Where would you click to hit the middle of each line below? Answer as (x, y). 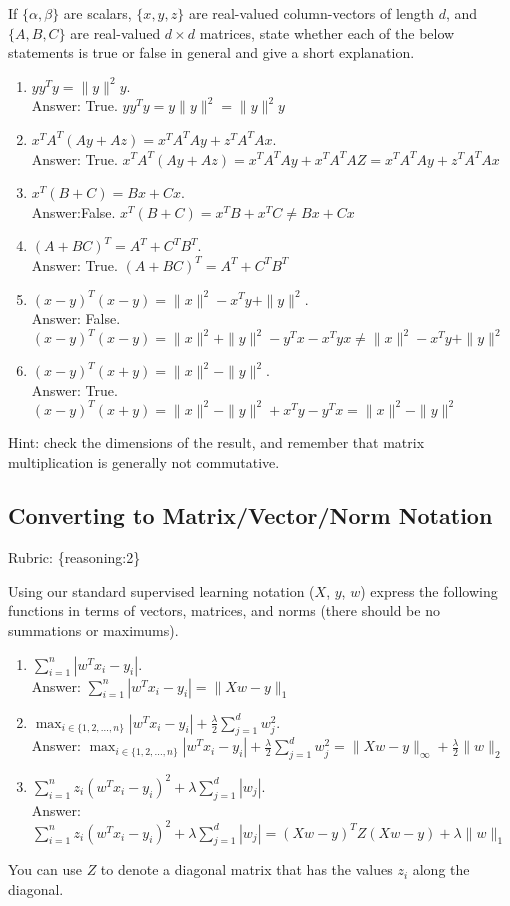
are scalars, (97, 13)
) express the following (429, 590)
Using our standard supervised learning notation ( (161, 590)
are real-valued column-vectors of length (311, 13)
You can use (45, 869)
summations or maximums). (93, 630)
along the (441, 869)
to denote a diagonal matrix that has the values (246, 869)
